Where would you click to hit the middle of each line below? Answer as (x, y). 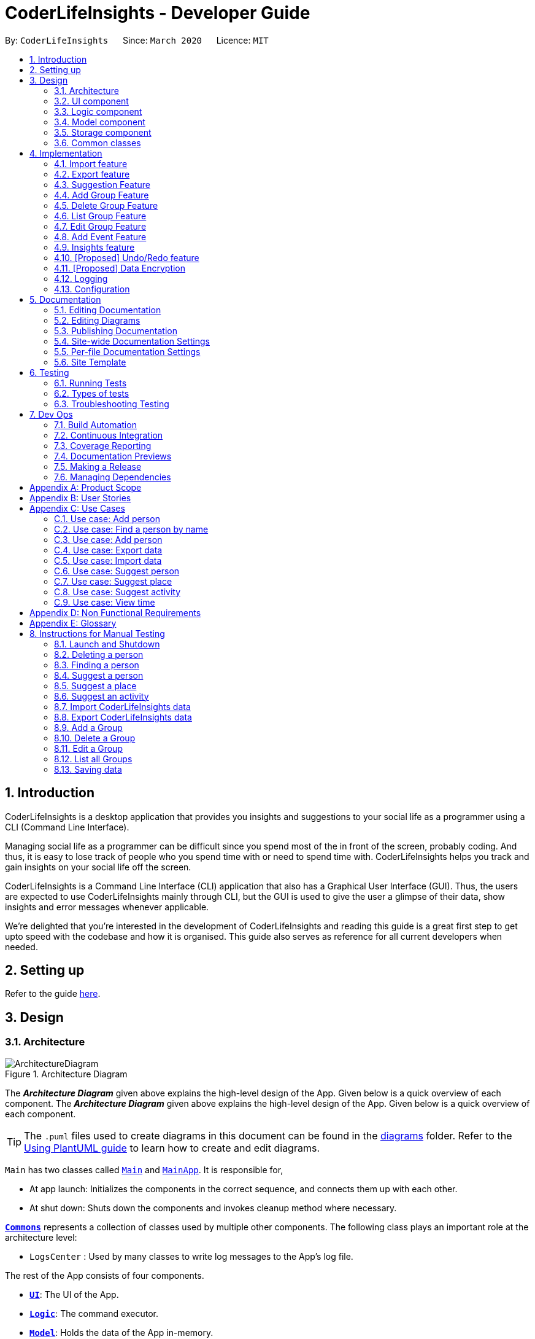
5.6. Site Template (90, 362)
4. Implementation (66, 153)
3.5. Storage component (103, 132)
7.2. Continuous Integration (109, 435)
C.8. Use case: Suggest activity (117, 591)
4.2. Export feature (92, 174)
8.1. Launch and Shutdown (107, 644)
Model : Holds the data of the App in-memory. (121, 1332)
